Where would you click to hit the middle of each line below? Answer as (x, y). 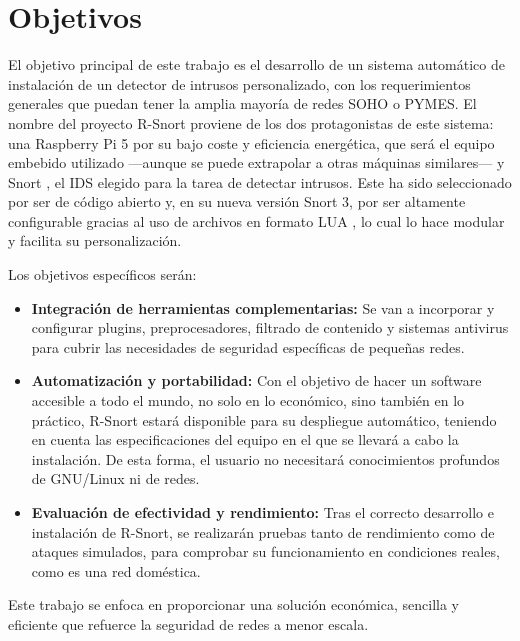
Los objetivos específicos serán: (102, 274)
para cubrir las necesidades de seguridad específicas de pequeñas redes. (248, 346)
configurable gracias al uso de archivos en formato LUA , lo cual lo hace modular (256, 220)
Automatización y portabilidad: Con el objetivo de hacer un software (256, 380)
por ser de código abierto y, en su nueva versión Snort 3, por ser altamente (237, 201)
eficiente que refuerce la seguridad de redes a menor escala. (188, 623)
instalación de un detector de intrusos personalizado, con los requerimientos (239, 83)
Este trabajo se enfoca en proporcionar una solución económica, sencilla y (233, 604)
